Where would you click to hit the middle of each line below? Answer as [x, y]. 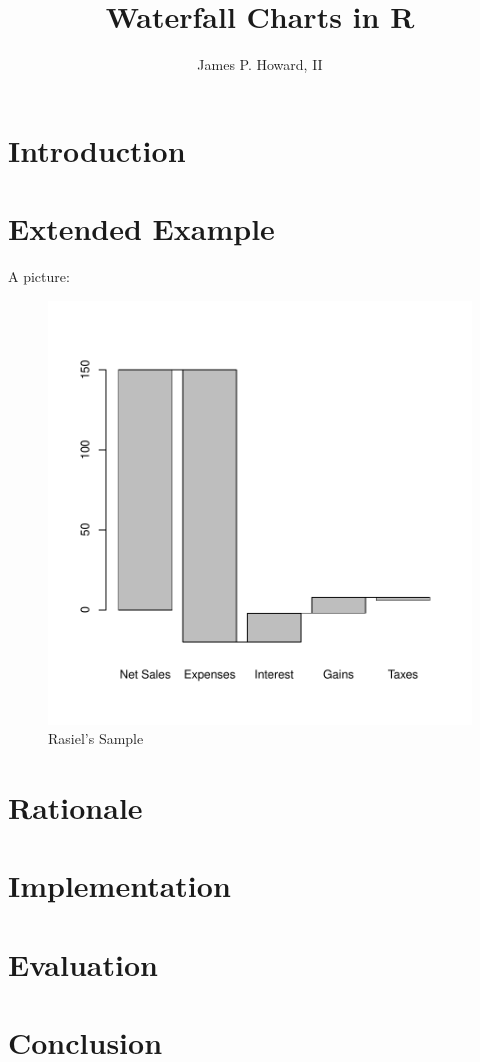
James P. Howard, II [260, 64]
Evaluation [83, 963]
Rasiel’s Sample [96, 738]
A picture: [39, 276]
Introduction [97, 149]
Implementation [119, 885]
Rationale [75, 807]
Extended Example [141, 228]
